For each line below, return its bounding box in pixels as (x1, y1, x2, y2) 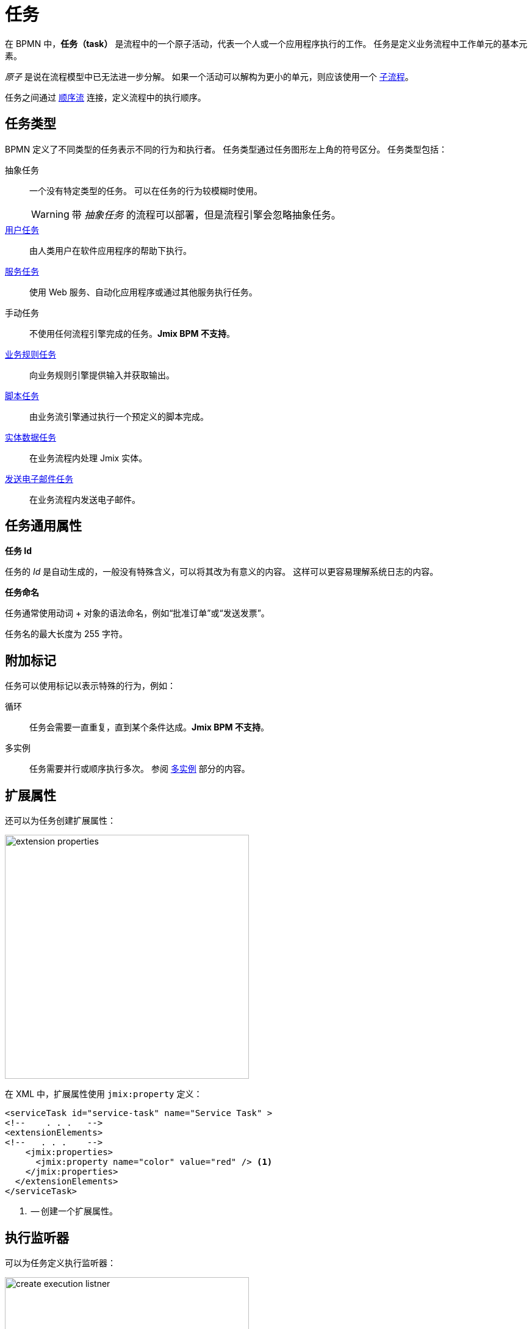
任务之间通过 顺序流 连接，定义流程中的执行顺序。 (5, 92, 206, 103)
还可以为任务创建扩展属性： (5, 815, 116, 826)
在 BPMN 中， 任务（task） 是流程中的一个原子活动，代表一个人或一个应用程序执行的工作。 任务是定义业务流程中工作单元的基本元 (5, 38, 528, 49)
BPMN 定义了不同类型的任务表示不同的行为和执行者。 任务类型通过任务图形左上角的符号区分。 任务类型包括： (5, 143, 448, 154)
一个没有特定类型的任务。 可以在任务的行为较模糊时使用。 (29, 185, 262, 196)
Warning (31, 207, 70, 220)
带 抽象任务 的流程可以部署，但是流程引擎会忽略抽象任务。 (71, 208, 341, 221)
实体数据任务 (5, 431, 56, 442)
